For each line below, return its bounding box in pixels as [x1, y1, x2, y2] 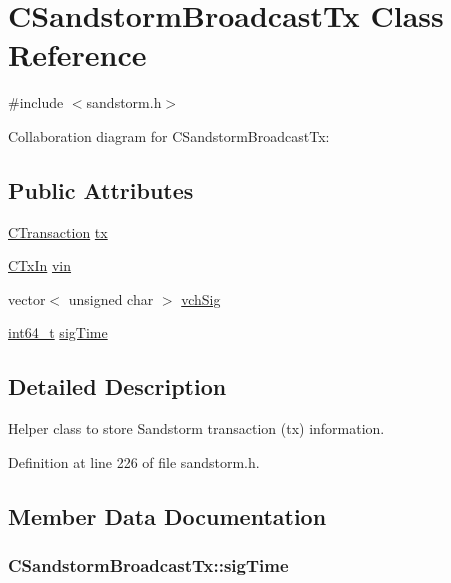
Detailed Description [8, 371, 227, 402]
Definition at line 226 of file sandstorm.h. [8, 451, 260, 472]
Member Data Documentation [8, 500, 327, 531]
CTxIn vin [8, 255, 72, 276]
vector [8, 288, 46, 309]
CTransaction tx [8, 221, 108, 242]
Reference [8, 34, 147, 75]
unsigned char [68, 288, 154, 309]
